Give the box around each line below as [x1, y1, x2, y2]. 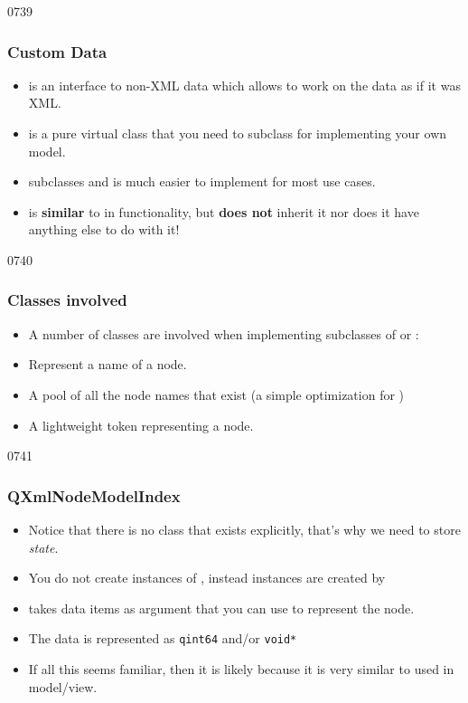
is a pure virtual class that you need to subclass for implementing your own [28, 124, 447, 142]
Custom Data [7, 40, 108, 62]
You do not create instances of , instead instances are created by [28, 568, 386, 587]
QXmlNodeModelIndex [7, 484, 181, 507]
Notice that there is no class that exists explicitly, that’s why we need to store [28, 519, 461, 538]
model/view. [28, 677, 98, 696]
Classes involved [7, 289, 127, 311]
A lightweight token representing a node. [28, 415, 254, 434]
